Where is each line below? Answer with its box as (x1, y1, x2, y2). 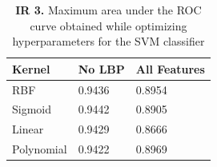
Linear (12, 121, 44, 137)
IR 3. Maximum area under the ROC (15, 2, 202, 18)
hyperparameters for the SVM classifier (12, 33, 205, 50)
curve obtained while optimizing (30, 17, 187, 34)
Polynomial (12, 141, 67, 157)
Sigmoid (12, 101, 52, 117)
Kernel (12, 60, 50, 77)
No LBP (78, 60, 125, 77)
